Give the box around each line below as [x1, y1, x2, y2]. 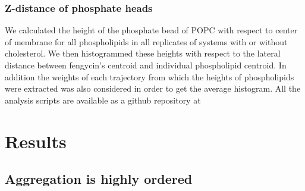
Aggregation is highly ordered [5, 170, 193, 188]
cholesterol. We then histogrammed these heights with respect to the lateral [5, 47, 281, 60]
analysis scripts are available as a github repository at [5, 93, 201, 106]
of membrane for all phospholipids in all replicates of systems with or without [5, 35, 288, 48]
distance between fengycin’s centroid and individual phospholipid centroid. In [5, 59, 287, 71]
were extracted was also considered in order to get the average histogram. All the [5, 82, 301, 95]
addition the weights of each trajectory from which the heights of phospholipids [5, 70, 294, 83]
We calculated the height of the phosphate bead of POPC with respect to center [5, 24, 298, 36]
